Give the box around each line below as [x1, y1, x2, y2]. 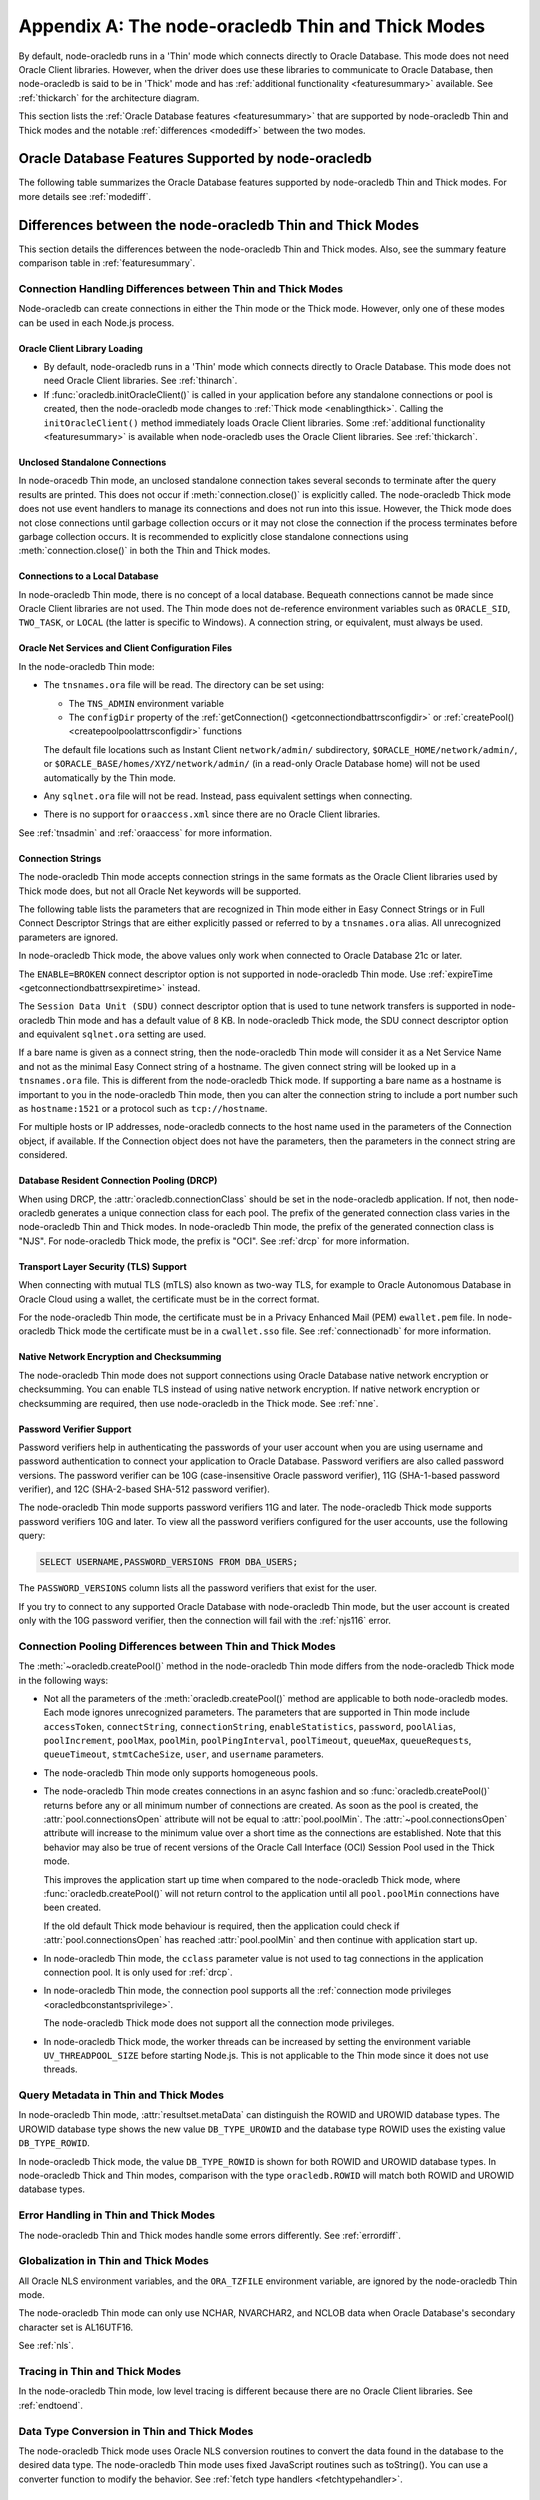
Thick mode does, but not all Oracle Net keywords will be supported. [18, 885, 302, 897]
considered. [18, 1149, 68, 1161]
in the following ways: [18, 1674, 109, 1686]
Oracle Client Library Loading [18, 342, 144, 354]
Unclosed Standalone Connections [18, 456, 167, 468]
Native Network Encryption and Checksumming [18, 1351, 222, 1363]
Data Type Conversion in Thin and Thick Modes [18, 2424, 254, 2438]
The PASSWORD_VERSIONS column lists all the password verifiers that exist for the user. [18, 1582, 377, 1594]
